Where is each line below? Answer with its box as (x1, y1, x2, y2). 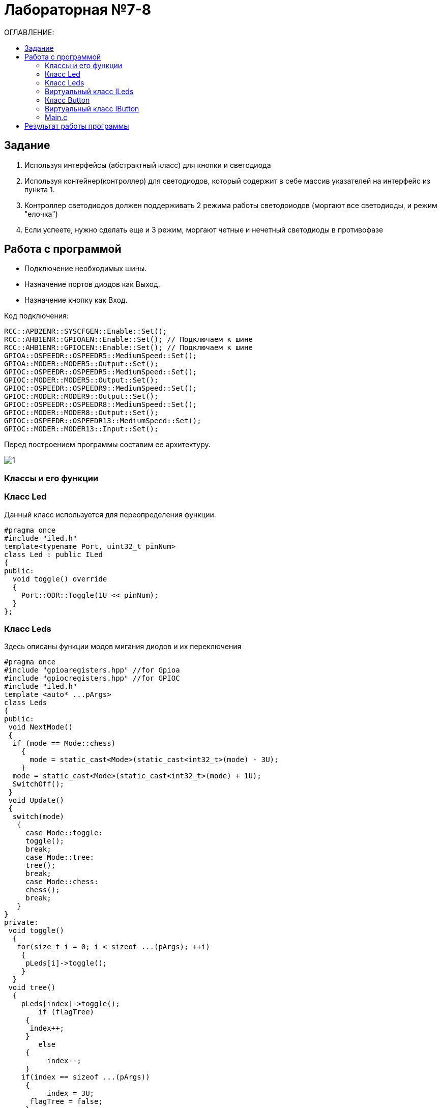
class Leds (4, 698, 47, 707)
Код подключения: (4, 311, 69, 320)
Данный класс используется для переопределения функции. (4, 510, 216, 519)
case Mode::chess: (25, 878, 99, 886)
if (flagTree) (38, 1008, 95, 1016)
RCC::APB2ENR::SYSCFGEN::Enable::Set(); (4, 327, 167, 336)
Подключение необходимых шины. (24, 264, 147, 273)
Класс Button (45, 95, 90, 104)
